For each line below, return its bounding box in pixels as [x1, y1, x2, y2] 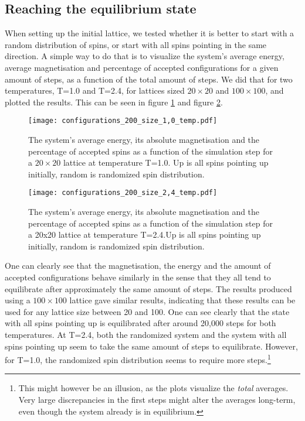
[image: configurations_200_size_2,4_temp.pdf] [28, 189, 218, 197]
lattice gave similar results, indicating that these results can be [69, 294, 296, 306]
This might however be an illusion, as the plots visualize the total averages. [18, 382, 289, 394]
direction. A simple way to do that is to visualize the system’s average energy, [5, 50, 284, 62]
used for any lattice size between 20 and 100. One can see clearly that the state [5, 305, 290, 317]
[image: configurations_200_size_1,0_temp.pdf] [28, 117, 218, 125]
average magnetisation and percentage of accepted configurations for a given [5, 61, 279, 73]
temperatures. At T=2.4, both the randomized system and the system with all [5, 328, 287, 340]
